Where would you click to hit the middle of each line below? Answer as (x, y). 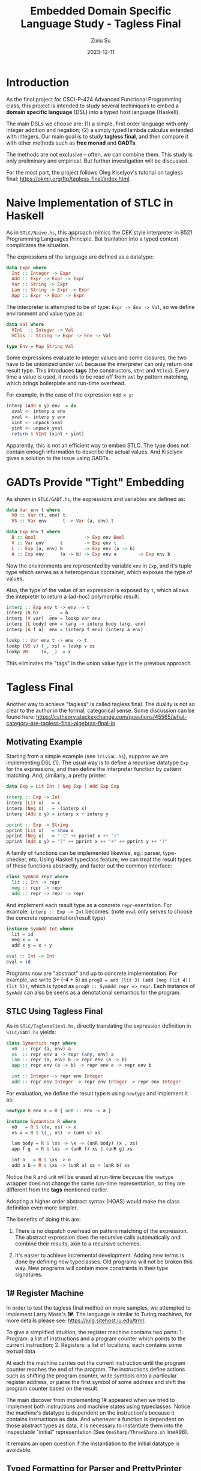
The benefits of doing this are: (43, 1219)
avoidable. (19, 1449)
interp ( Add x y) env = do (41, 406)
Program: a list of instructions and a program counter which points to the (96, 1338)
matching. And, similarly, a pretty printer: (56, 776)
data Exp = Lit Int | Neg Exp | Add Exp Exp (63, 786)
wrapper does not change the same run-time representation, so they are (96, 1183)
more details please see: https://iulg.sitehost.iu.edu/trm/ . (76, 1320)
